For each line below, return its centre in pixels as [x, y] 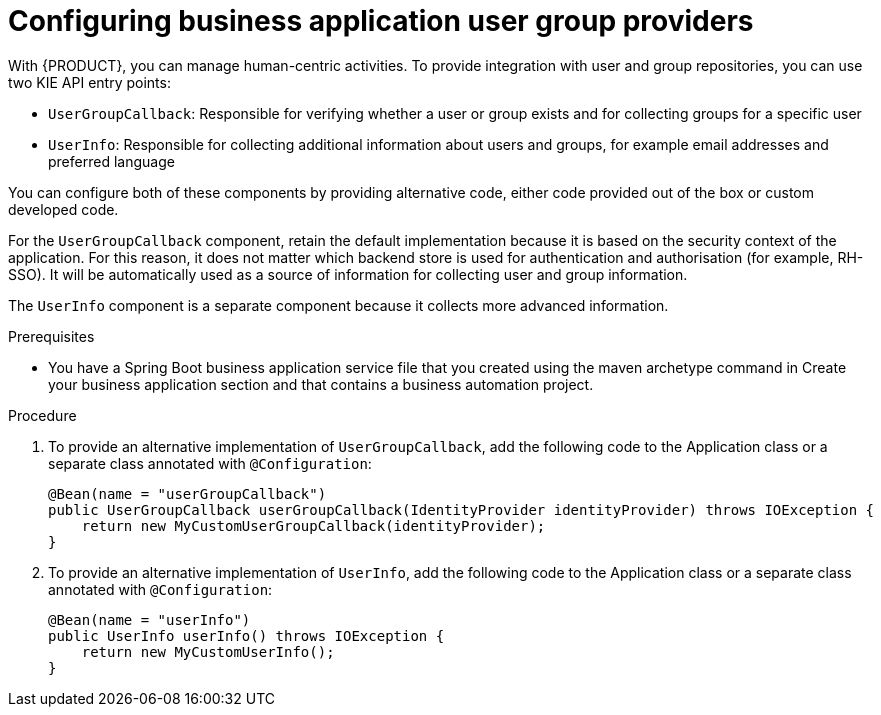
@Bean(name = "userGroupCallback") [187, 493]
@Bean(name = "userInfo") [149, 619]
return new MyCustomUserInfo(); [208, 651]
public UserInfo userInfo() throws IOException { [246, 635]
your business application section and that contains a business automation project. [321, 384]
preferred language [111, 161]
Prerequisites [51, 336]
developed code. [63, 209]
